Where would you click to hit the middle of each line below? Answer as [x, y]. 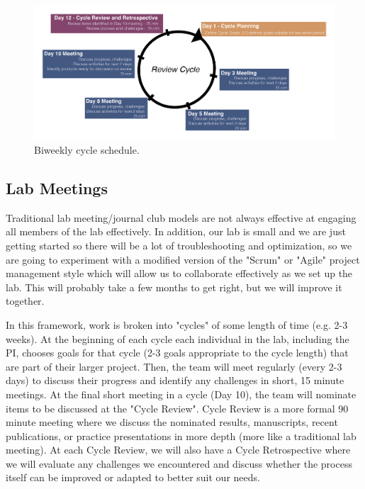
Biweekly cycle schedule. [87, 150]
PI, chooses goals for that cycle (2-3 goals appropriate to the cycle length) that [177, 353]
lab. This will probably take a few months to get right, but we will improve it [174, 287]
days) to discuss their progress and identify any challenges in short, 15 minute [175, 380]
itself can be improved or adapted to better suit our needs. [133, 477]
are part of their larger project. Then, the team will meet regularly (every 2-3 [174, 366]
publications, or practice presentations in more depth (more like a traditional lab [181, 435]
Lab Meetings [57, 187]
